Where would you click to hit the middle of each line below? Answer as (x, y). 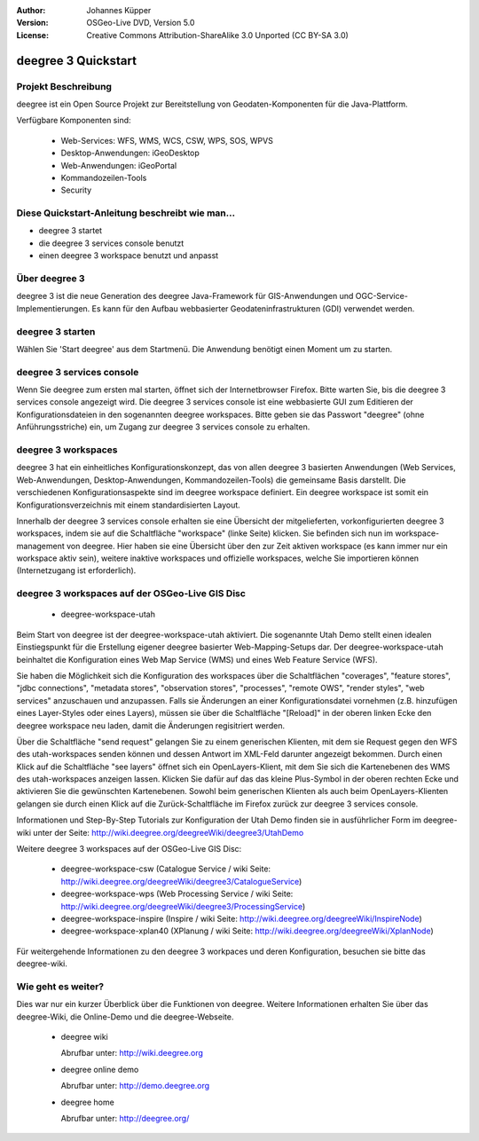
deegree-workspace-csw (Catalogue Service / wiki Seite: (165, 869)
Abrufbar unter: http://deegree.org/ (125, 1119)
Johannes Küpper (119, 10)
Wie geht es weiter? (60, 987)
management (41, 546)
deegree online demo (100, 1069)
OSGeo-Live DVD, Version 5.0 (141, 23)
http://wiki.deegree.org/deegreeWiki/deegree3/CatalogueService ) (181, 881)
